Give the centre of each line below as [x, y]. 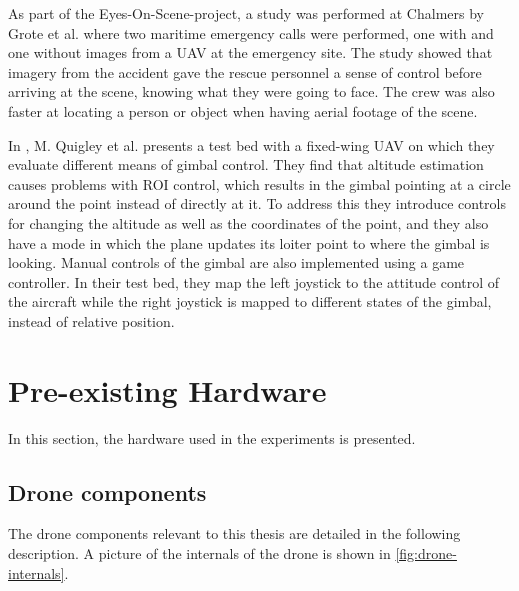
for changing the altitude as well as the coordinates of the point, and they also [248, 222]
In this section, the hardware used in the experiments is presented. [212, 437]
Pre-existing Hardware [167, 389]
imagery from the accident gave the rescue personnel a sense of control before [245, 71]
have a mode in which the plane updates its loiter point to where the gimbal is [249, 242]
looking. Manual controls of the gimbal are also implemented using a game [236, 262]
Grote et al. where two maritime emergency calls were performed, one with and [251, 32]
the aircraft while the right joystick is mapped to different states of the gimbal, [250, 301]
